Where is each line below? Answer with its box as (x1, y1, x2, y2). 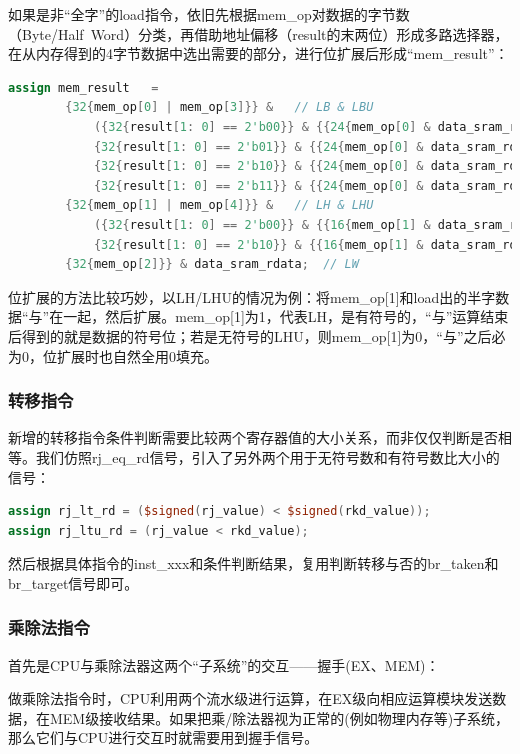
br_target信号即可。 (8, 572, 139, 593)
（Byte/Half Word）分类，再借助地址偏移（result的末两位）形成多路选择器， (8, 23, 509, 44)
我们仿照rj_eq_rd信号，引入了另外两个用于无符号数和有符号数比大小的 (35, 446, 500, 467)
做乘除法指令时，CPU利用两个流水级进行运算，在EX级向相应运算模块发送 (8, 688, 493, 709)
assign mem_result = (8, 80, 159, 95)
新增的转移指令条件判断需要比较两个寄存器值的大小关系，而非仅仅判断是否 (8, 427, 498, 448)
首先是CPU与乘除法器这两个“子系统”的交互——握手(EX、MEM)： (8, 654, 440, 675)
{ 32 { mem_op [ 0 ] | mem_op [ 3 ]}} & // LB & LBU (65, 100, 374, 115)
